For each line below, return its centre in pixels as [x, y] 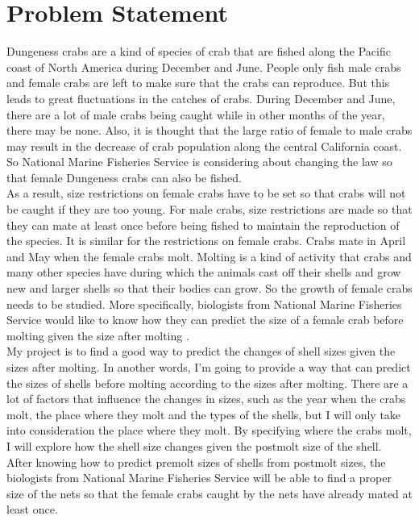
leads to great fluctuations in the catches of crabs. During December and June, [201, 98]
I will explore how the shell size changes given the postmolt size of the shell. [194, 445]
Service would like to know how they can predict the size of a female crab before [205, 320]
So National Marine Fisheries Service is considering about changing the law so [199, 162]
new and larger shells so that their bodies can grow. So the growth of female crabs [209, 288]
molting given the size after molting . [98, 335]
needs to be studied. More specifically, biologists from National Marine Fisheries [204, 304]
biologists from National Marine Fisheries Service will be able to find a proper [199, 478]
